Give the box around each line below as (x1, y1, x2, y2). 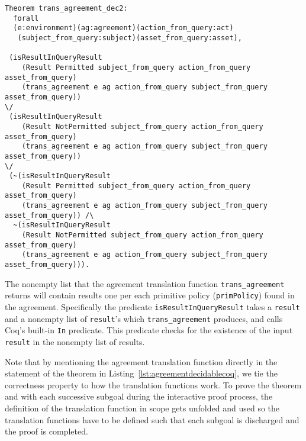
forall (13, 14, 39, 22)
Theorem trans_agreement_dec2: (5, 4, 128, 12)
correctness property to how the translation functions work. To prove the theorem (5, 378, 302, 391)
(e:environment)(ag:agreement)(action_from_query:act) (13, 24, 234, 33)
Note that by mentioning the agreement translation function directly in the (5, 355, 278, 368)
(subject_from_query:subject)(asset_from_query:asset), (17, 33, 242, 42)
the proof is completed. (5, 425, 88, 437)
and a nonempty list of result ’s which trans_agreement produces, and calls (5, 312, 283, 324)
